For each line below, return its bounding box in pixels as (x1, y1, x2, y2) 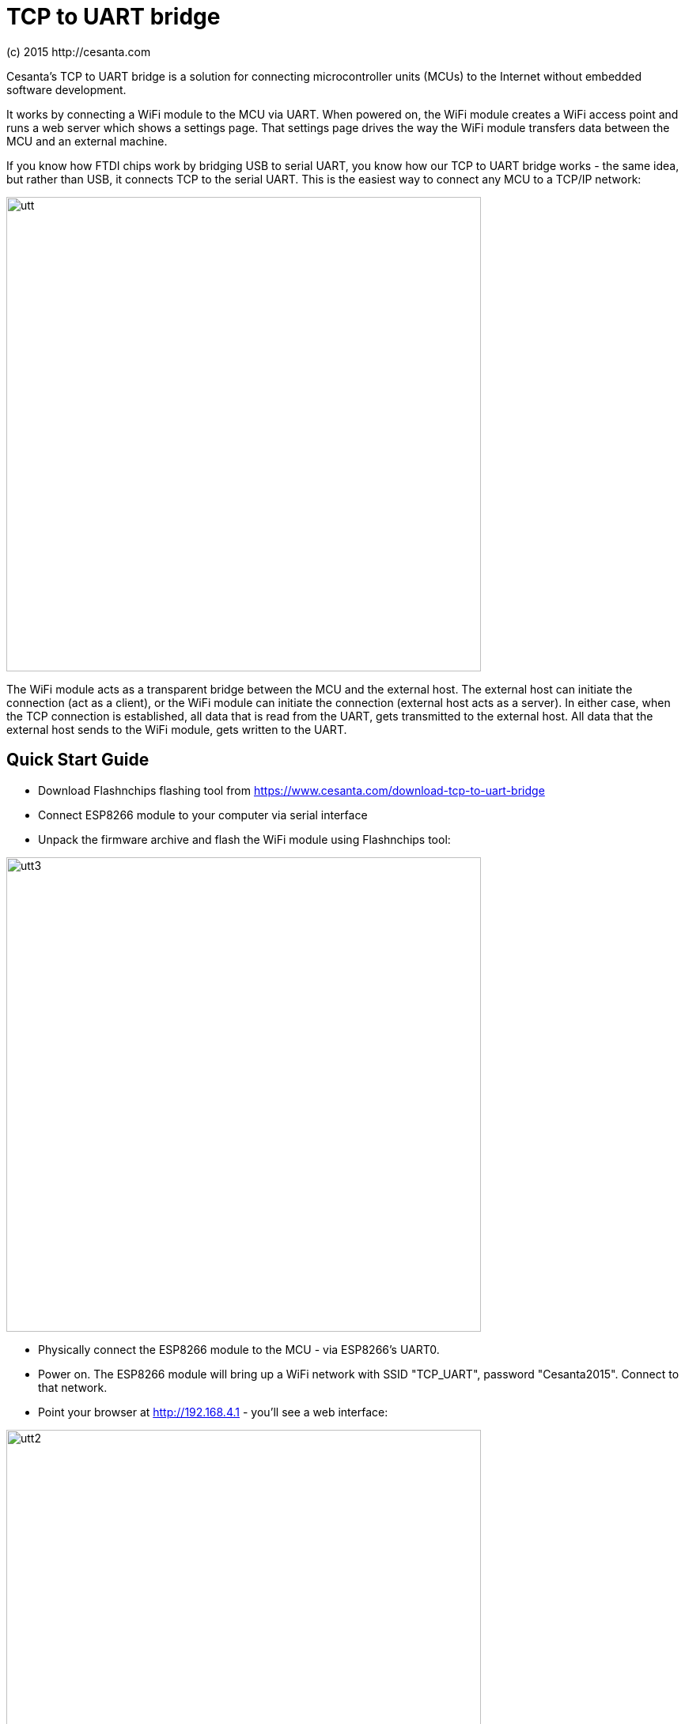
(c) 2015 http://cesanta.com (6, 44, 151, 59)
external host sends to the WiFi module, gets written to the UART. (6, 722, 347, 736)
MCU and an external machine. (6, 134, 168, 148)
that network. (38, 1380, 108, 1394)
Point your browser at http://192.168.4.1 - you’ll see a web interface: (38, 1405, 388, 1419)
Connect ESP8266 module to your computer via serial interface (38, 807, 368, 822)
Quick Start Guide (6, 750, 149, 770)
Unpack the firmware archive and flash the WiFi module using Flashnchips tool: (38, 832, 451, 846)
